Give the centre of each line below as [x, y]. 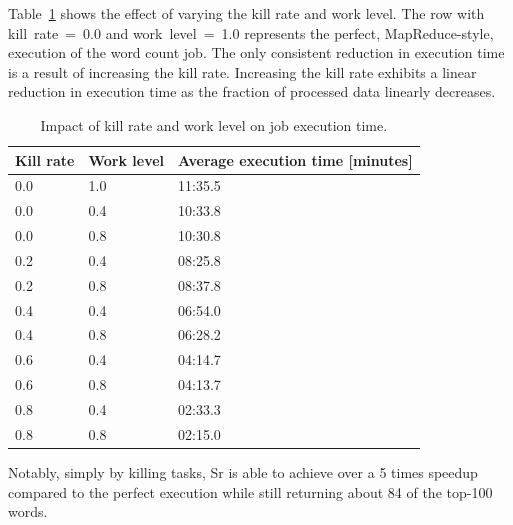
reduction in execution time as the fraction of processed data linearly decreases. [252, 91]
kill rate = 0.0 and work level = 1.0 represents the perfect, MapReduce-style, [251, 32]
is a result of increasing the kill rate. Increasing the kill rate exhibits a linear [242, 71]
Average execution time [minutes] [295, 159]
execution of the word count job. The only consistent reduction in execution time [256, 52]
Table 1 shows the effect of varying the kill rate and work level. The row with [246, 13]
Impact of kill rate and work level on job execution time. [214, 124]
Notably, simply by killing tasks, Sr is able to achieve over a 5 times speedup [243, 471]
